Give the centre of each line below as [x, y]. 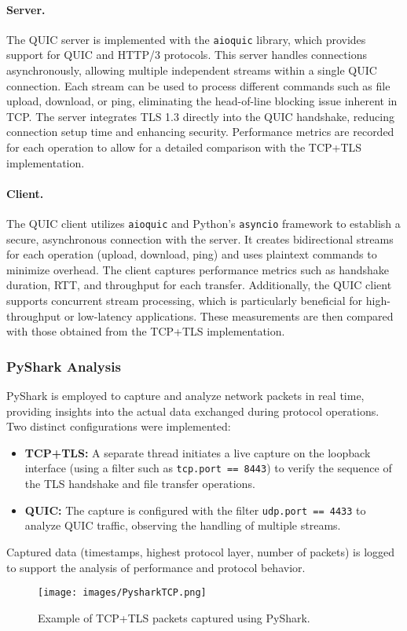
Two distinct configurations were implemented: [119, 426]
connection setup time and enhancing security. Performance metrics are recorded [200, 132]
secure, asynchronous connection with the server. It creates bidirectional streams [200, 238]
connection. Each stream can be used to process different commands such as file [198, 85]
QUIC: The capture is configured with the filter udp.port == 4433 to [195, 510]
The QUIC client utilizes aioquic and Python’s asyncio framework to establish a [203, 223]
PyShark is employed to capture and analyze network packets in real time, [185, 396]
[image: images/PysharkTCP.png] [122, 593]
